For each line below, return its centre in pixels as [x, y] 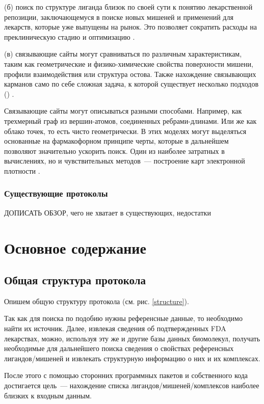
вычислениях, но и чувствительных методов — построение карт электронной [125, 161]
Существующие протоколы [56, 193]
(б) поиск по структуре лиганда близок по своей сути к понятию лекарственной [128, 7]
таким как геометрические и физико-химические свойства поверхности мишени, [129, 63]
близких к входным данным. [48, 395]
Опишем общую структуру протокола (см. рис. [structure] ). [97, 301]
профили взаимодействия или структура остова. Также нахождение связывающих [130, 74]
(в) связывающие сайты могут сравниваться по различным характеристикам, [123, 54]
